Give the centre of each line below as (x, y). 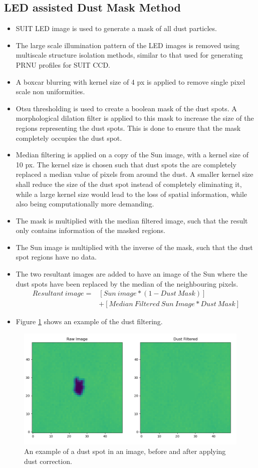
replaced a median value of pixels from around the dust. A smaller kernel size (135, 174)
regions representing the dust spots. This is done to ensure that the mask (128, 128)
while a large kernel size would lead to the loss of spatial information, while (132, 194)
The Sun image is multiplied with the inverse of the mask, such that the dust (134, 247)
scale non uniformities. (50, 91)
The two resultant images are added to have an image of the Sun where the (132, 274)
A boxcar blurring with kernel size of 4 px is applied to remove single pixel (131, 81)
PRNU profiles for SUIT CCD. (63, 64)
